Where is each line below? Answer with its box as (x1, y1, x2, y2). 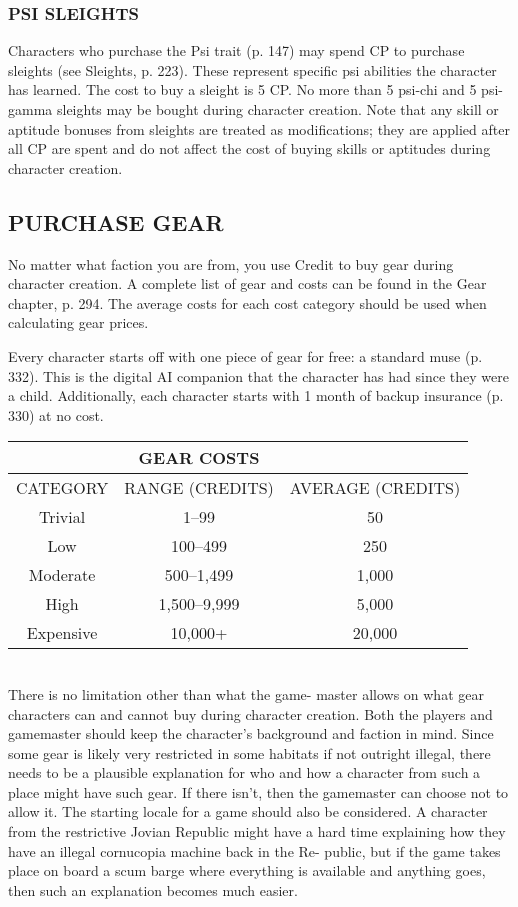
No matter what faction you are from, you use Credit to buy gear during (8, 253, 454, 274)
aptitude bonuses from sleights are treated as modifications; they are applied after (8, 118, 510, 139)
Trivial (38, 505, 86, 529)
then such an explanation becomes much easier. (8, 879, 298, 900)
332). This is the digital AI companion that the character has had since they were (8, 365, 509, 386)
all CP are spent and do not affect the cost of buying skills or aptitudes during (8, 138, 491, 159)
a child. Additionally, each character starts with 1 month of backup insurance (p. (8, 385, 504, 406)
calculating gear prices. (8, 312, 149, 333)
